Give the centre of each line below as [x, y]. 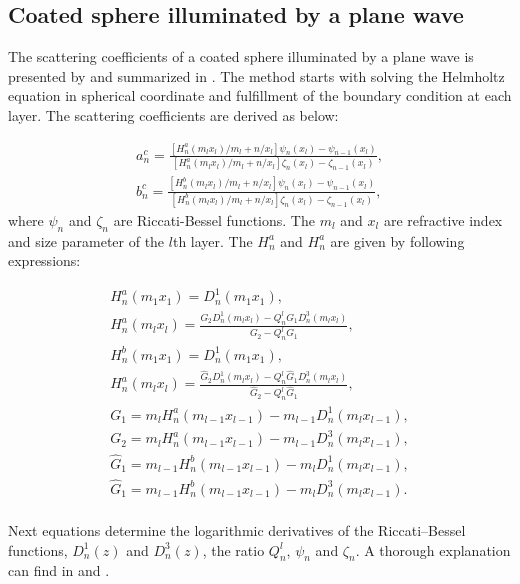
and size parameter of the [86, 240]
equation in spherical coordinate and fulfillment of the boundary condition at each [260, 95]
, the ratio [233, 549]
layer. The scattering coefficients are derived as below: [173, 114]
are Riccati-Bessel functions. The [214, 219]
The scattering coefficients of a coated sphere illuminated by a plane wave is [241, 56]
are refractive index [443, 219]
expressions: [44, 260]
